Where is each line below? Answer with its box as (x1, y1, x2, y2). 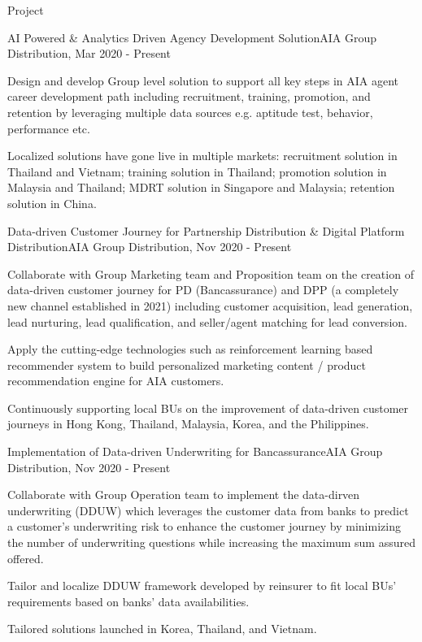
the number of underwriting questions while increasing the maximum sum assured (7, 534, 415, 551)
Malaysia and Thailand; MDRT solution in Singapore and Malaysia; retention (7, 179, 395, 196)
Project (7, 2, 44, 18)
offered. (7, 549, 44, 566)
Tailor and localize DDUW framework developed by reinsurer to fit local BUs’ (7, 577, 397, 594)
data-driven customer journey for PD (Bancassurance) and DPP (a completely (7, 281, 399, 298)
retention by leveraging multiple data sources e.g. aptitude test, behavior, (7, 103, 373, 120)
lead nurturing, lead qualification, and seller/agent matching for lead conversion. (7, 313, 407, 330)
